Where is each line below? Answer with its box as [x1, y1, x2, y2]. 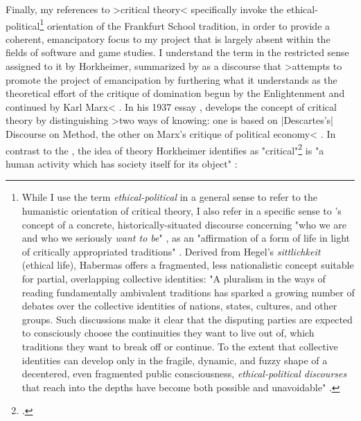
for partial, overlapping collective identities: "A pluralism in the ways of [21, 271, 326, 285]
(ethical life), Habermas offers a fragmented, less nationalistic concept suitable [21, 258, 354, 272]
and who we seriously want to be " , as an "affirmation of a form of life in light [21, 231, 350, 245]
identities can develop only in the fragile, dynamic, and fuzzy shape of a [21, 352, 328, 367]
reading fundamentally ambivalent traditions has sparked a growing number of [21, 285, 355, 299]
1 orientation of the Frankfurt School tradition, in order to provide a [39, 16, 331, 33]
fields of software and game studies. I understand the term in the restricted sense [6, 45, 349, 60]
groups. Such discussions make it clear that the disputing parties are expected [21, 312, 353, 326]
